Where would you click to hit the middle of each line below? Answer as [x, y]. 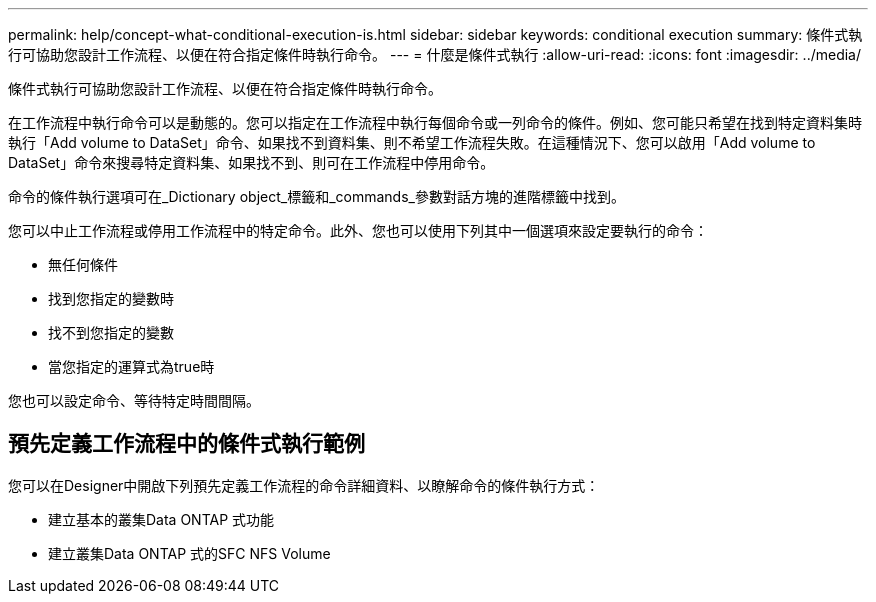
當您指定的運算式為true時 [131, 366]
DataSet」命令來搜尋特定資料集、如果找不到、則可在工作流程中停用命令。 [251, 162]
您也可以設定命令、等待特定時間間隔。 [134, 400]
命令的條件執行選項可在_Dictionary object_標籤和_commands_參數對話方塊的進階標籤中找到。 [316, 196]
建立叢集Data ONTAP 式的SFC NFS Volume [189, 553]
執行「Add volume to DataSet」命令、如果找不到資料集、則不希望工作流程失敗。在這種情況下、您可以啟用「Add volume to [412, 142]
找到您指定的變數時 [111, 298]
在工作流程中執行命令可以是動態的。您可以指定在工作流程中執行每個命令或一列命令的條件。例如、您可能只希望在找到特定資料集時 [435, 122]
